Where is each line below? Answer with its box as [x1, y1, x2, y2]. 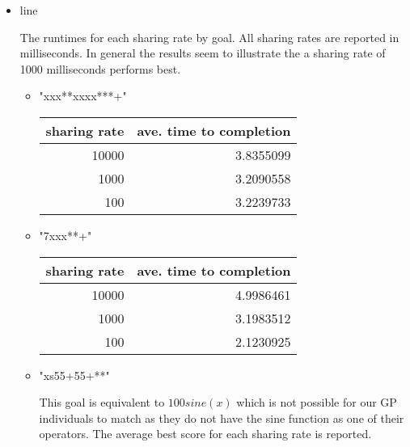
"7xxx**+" [39, 226, 92, 243]
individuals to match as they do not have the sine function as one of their [39, 409, 404, 426]
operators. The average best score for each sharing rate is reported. [39, 425, 372, 442]
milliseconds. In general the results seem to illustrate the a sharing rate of [19, 44, 386, 61]
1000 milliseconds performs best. [19, 60, 181, 77]
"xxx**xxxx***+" [39, 87, 127, 104]
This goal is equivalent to [39, 394, 165, 411]
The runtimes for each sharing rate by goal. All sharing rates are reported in [19, 28, 399, 45]
